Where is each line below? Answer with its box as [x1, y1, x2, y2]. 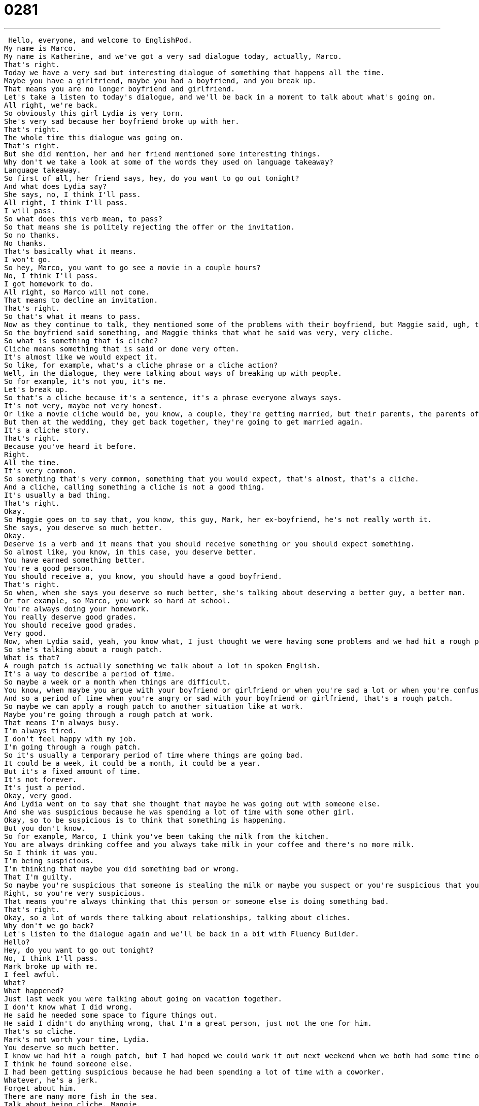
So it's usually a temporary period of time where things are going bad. [4, 751, 304, 759]
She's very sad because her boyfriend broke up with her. [4, 117, 240, 125]
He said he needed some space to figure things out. [4, 1011, 218, 1019]
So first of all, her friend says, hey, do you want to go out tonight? [4, 174, 299, 182]
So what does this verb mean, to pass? [4, 214, 162, 223]
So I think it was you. [4, 848, 98, 857]
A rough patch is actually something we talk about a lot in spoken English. [4, 661, 321, 670]
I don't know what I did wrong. [4, 1002, 132, 1011]
